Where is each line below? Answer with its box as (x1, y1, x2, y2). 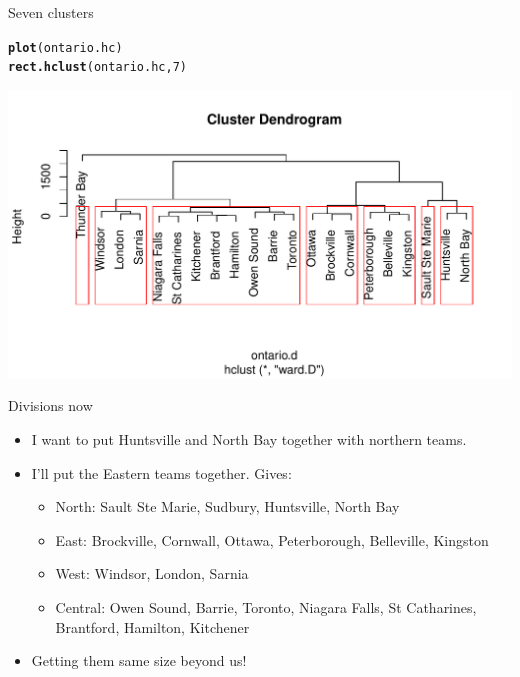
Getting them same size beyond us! (31, 650, 247, 671)
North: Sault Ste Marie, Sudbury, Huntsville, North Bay (55, 496, 400, 517)
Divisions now (8, 395, 93, 416)
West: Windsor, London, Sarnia (55, 563, 249, 584)
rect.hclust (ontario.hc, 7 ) (8, 60, 187, 75)
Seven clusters (8, 2, 94, 22)
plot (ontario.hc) (8, 40, 123, 55)
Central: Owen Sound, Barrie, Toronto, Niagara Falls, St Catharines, (55, 596, 477, 617)
